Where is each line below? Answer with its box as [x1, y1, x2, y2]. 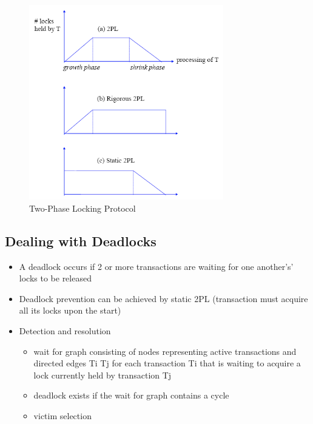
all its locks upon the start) [19, 304, 121, 317]
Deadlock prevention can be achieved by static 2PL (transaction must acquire [19, 292, 308, 305]
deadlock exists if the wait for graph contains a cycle [33, 389, 229, 402]
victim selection [33, 409, 92, 422]
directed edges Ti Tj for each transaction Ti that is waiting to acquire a [33, 357, 301, 369]
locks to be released [19, 272, 92, 284]
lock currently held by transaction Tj [33, 368, 172, 381]
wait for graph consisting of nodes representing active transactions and [33, 345, 297, 357]
